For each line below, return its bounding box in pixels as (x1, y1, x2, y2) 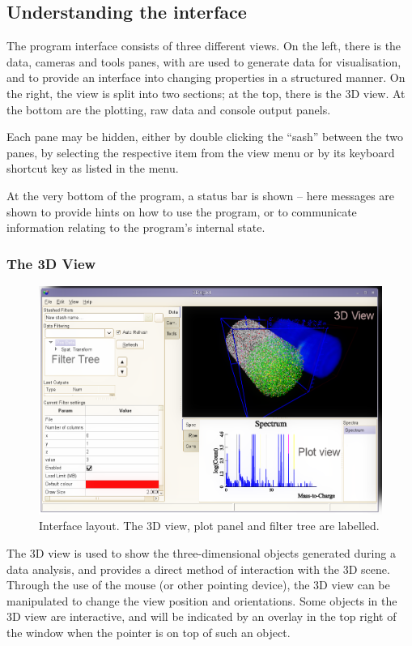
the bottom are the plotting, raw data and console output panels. (6, 101, 331, 118)
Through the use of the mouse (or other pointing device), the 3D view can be (6, 576, 390, 593)
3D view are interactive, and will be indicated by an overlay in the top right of (6, 608, 397, 625)
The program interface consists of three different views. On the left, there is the (6, 37, 401, 54)
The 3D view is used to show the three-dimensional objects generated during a (6, 544, 396, 561)
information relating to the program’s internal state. (6, 219, 265, 236)
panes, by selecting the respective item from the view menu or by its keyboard (6, 143, 395, 160)
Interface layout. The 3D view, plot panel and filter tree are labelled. (39, 517, 380, 534)
